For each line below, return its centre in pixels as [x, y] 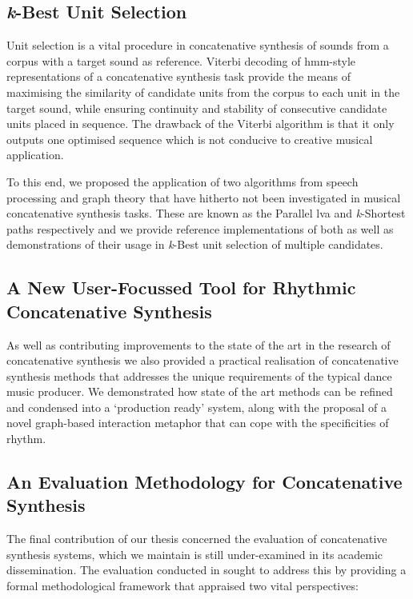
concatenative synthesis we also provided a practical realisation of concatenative [202, 360]
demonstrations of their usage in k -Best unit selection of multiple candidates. [195, 244]
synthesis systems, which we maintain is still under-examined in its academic [195, 554]
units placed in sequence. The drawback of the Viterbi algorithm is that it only [200, 124]
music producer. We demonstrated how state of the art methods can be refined [200, 391]
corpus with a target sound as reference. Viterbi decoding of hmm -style [181, 60]
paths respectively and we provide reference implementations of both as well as [200, 228]
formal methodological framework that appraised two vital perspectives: [182, 586]
